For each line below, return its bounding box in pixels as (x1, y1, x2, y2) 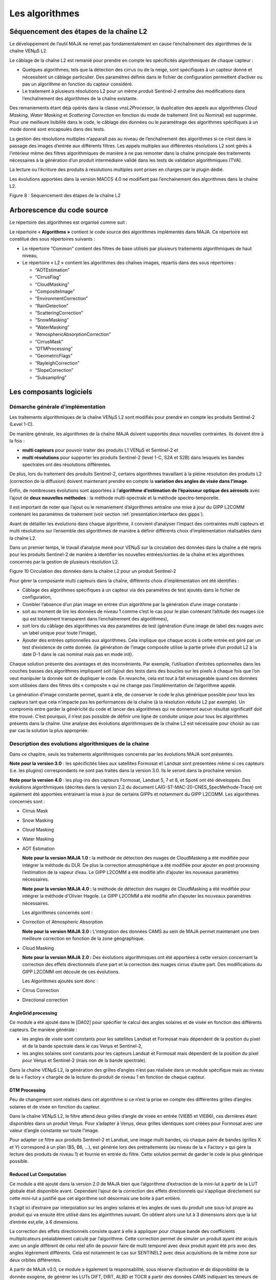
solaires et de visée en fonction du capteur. (9, 1103, 101, 1110)
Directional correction (22, 996, 68, 1003)
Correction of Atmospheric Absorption (22, 919, 103, 925)
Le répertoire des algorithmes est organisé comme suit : (9, 219, 128, 225)
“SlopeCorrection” (35, 367, 74, 373)
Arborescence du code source (9, 206, 108, 215)
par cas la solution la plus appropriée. (9, 728, 89, 734)
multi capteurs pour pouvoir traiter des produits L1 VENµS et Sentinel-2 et (22, 447, 178, 453)
